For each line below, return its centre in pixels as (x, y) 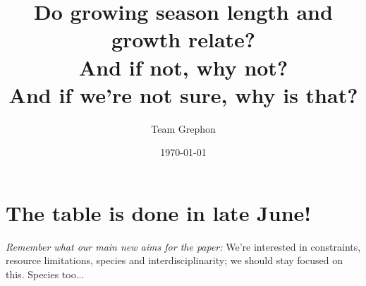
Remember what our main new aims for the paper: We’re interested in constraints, (183, 246)
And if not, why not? (183, 67)
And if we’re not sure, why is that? (183, 94)
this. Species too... (45, 274)
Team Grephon (183, 128)
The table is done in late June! (159, 212)
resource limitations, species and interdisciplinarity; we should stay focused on (174, 260)
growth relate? (183, 39)
